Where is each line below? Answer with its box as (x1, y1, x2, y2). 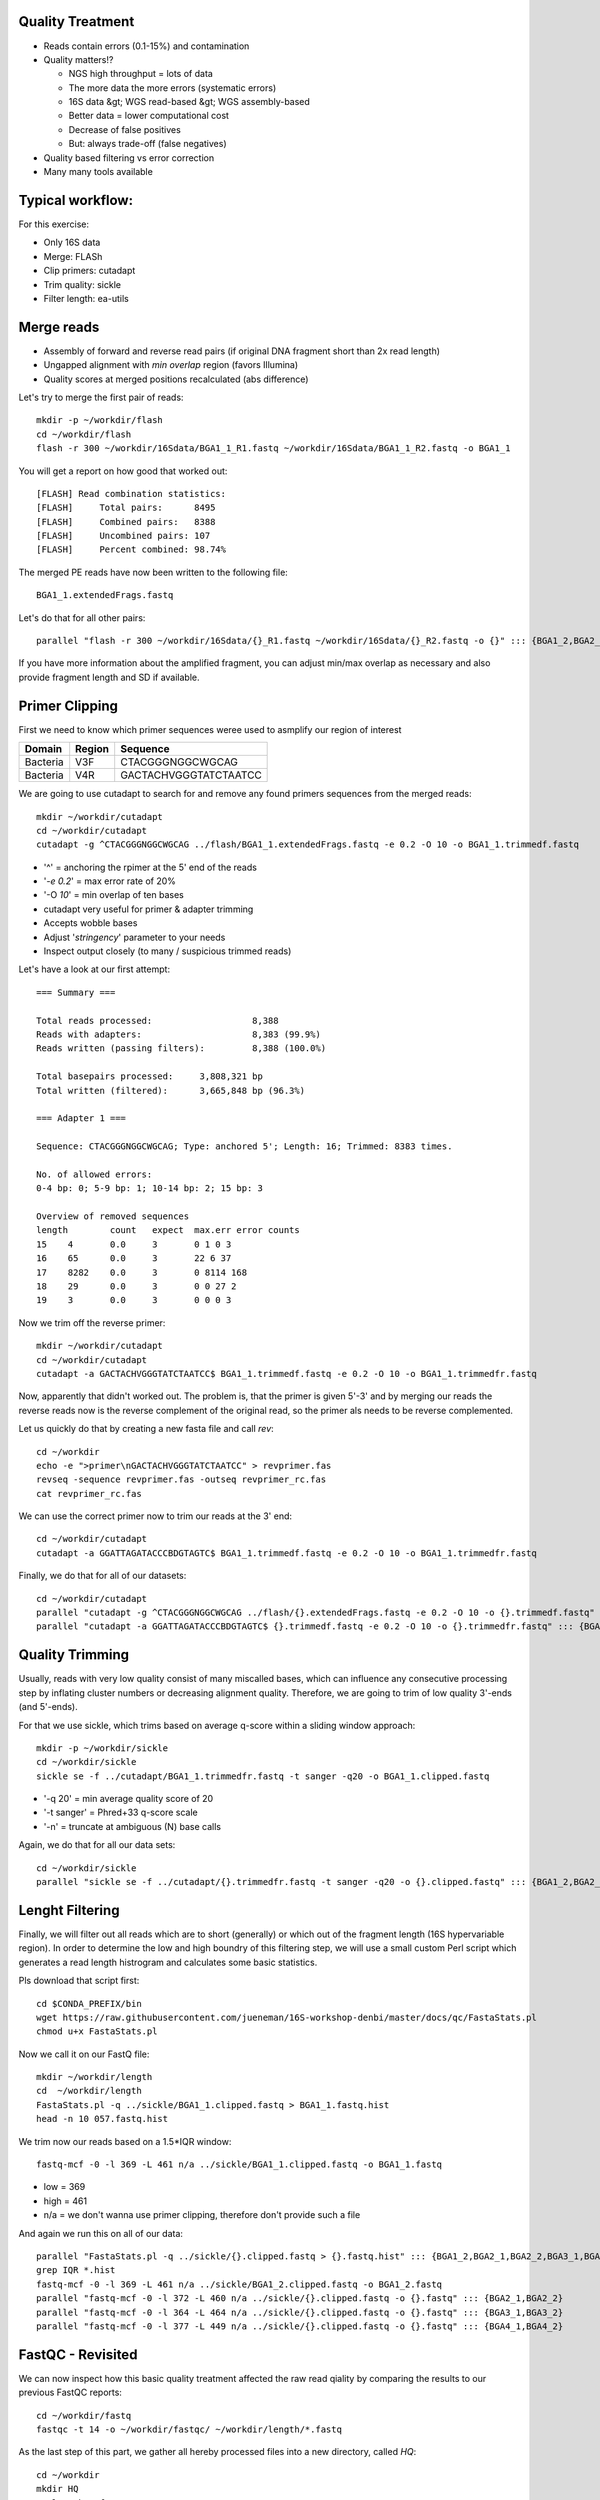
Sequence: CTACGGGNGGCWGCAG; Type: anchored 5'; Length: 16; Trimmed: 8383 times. (36, 1141, 453, 1152)
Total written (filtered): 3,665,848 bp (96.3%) (36, 1085, 305, 1096)
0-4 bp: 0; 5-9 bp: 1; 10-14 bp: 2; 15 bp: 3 (36, 1183, 264, 1194)
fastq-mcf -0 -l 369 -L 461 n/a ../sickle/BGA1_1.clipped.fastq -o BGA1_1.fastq (36, 2159, 443, 2170)
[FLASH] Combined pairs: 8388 (36, 516, 216, 527)
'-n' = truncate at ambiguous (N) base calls (43, 1820, 222, 1832)
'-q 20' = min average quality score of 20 (43, 1793, 214, 1805)
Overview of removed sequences (36, 1211, 190, 1222)
